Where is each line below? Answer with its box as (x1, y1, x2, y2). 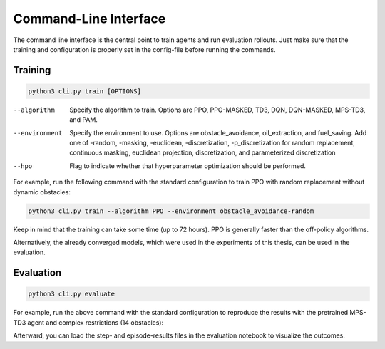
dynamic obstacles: (13, 187, 71, 196)
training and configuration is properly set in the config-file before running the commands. (13, 45, 276, 53)
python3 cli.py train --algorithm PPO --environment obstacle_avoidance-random (28, 207, 314, 215)
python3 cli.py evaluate (28, 290, 115, 298)
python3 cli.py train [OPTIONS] (28, 87, 142, 95)
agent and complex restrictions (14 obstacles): (27, 318, 164, 327)
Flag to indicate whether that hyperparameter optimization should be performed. (69, 161, 307, 170)
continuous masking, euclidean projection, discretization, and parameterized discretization (69, 148, 336, 157)
